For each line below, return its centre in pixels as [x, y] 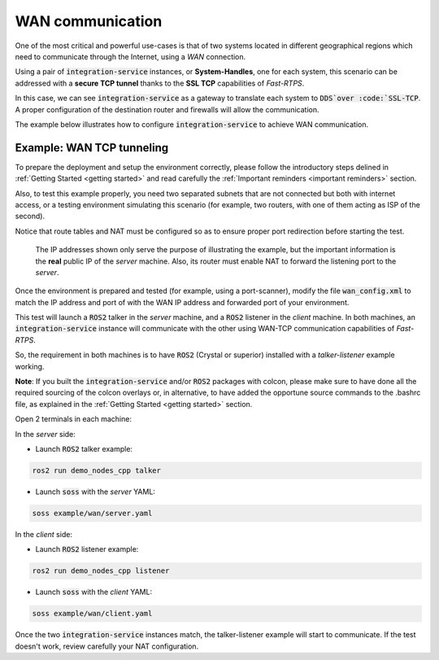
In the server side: [46, 434]
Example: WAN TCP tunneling [92, 148]
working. [30, 366]
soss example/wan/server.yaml [92, 513]
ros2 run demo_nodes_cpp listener [101, 571]
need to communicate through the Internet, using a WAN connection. [130, 56]
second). [30, 216]
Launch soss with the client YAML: [94, 592]
